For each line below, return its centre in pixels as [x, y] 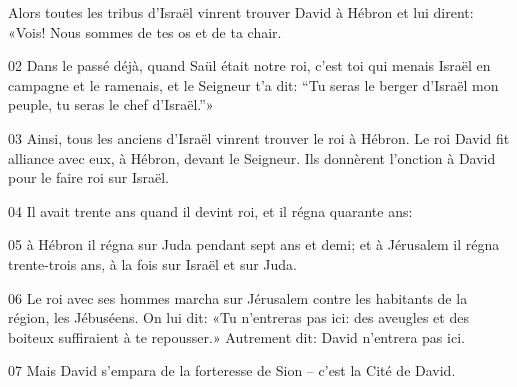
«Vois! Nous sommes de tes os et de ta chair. [145, 31]
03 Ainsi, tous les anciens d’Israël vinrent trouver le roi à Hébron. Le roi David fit [259, 137]
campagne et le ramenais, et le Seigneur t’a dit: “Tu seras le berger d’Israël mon [253, 84]
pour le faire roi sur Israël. [88, 177]
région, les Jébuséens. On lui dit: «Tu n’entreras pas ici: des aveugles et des [238, 317]
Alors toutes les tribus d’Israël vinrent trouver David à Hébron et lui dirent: [241, 12]
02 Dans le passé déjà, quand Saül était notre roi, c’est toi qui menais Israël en [249, 65]
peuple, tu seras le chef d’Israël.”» [111, 104]
